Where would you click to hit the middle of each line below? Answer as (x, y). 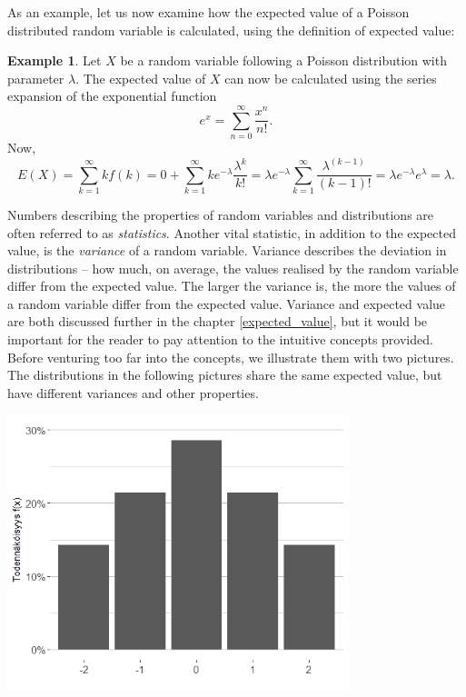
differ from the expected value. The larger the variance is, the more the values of (232, 286)
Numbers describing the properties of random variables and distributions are (221, 214)
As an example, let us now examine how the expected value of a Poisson (208, 12)
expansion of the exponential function (112, 96)
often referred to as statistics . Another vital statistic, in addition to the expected (232, 232)
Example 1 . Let (55, 60)
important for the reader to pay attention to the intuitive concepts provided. (220, 339)
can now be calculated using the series (331, 78)
